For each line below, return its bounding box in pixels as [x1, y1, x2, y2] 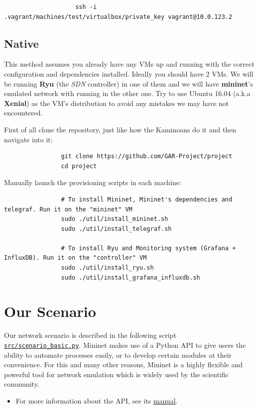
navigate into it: [4, 134, 53, 144]
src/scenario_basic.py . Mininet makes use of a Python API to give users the [4, 339, 246, 350]
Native [4, 35, 39, 51]
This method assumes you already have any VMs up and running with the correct [4, 59, 255, 69]
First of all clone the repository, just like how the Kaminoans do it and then [4, 124, 237, 134]
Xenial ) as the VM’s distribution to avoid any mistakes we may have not [4, 98, 229, 108]
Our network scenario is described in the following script [4, 330, 176, 340]
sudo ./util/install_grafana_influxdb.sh [61, 274, 200, 281]
